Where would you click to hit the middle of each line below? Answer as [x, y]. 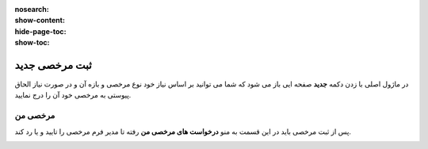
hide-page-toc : [40, 31]
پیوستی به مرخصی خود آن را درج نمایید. [73, 95]
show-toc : [32, 43]
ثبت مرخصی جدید [53, 65]
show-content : [40, 21]
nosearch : [32, 9]
